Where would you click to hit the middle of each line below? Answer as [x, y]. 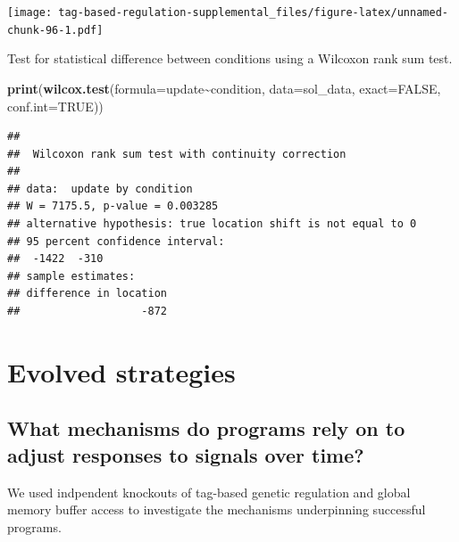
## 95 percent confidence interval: [116, 241]
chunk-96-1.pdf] [55, 30]
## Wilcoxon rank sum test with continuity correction [177, 154]
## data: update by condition [100, 189]
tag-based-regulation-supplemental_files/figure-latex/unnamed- [253, 12]
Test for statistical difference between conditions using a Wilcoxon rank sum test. [230, 58]
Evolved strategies [121, 371]
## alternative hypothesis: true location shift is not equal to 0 [212, 224]
